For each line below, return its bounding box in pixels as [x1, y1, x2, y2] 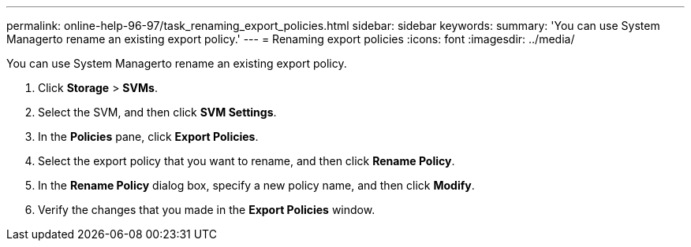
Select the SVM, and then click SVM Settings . [38, 105, 277, 119]
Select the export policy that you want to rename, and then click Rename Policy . [38, 154, 455, 168]
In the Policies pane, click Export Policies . [38, 130, 259, 143]
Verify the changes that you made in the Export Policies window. [38, 203, 375, 216]
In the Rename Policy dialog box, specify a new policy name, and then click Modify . [38, 179, 475, 192]
